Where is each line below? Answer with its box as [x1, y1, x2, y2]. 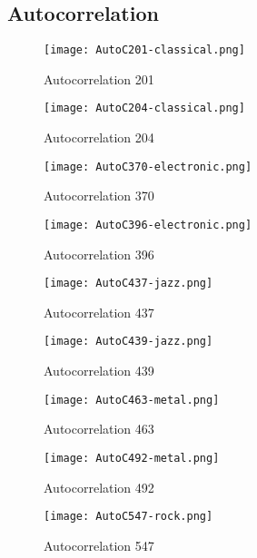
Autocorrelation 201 [44, 69, 154, 88]
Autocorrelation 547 [44, 535, 154, 554]
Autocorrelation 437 [44, 302, 154, 321]
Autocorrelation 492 [44, 477, 154, 496]
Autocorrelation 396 [44, 244, 154, 263]
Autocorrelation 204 [44, 128, 154, 147]
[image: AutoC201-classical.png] [44, 44, 245, 57]
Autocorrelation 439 [44, 361, 154, 380]
